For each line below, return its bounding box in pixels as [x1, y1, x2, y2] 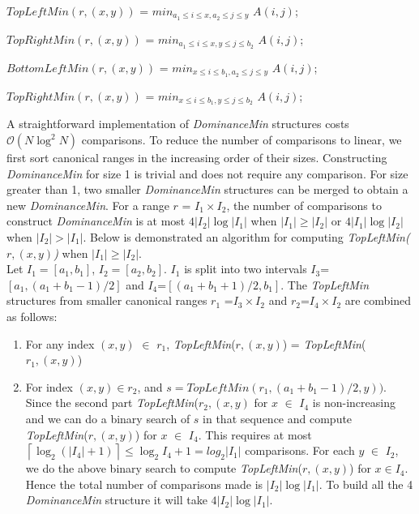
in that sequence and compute [203, 409, 353, 426]
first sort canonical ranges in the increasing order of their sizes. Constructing [6, 149, 387, 166]
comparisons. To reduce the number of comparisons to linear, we [81, 131, 402, 148]
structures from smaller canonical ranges [6, 292, 207, 309]
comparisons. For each [245, 442, 355, 459]
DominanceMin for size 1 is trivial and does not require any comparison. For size [6, 165, 408, 182]
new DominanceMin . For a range [6, 196, 169, 213]
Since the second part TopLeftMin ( [25, 394, 199, 411]
